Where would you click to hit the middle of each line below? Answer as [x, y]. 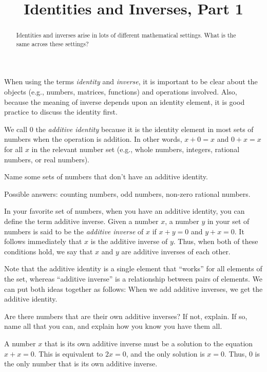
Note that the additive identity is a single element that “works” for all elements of [133, 268]
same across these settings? [52, 43]
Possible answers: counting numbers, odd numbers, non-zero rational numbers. [127, 193]
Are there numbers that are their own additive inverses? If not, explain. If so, [126, 316]
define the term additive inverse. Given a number [81, 221]
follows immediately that [43, 241]
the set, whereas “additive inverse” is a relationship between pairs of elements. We [133, 278]
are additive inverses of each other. [176, 251]
